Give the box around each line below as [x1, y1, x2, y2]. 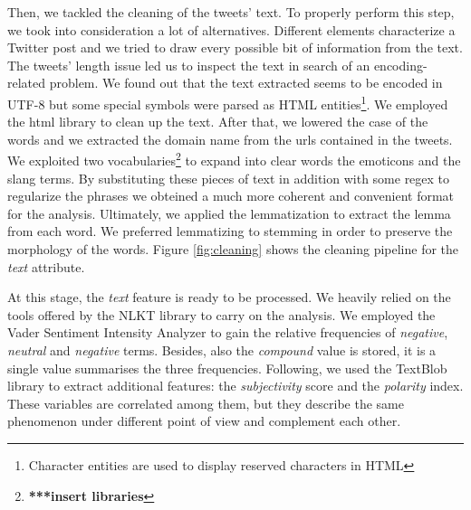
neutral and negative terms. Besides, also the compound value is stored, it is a [7, 341, 437, 359]
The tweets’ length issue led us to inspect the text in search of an [7, 55, 370, 74]
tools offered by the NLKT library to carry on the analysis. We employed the [7, 305, 436, 324]
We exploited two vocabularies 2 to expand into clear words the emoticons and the [7, 148, 461, 170]
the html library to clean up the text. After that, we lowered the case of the [7, 112, 428, 131]
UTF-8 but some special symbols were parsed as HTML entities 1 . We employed [7, 91, 448, 113]
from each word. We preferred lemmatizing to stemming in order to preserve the [7, 222, 453, 241]
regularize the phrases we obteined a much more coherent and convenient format [7, 186, 455, 205]
